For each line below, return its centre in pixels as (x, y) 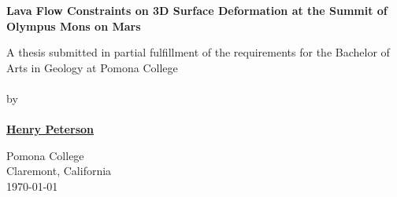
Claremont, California (59, 171)
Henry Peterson (50, 129)
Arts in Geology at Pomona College (92, 67)
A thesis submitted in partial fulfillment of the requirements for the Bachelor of (198, 52)
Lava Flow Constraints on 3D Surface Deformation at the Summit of (197, 10)
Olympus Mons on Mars (74, 26)
